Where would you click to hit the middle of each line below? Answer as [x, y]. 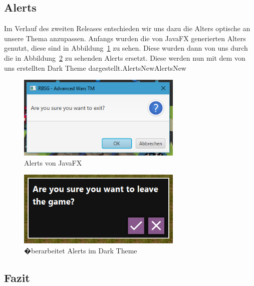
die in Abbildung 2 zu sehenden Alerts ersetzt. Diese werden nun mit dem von [125, 57]
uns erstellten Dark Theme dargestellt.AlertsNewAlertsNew [95, 67]
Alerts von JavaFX [53, 162]
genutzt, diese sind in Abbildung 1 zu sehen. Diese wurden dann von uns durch [126, 48]
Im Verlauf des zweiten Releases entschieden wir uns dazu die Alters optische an [127, 28]
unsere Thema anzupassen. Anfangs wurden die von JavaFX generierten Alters [125, 38]
